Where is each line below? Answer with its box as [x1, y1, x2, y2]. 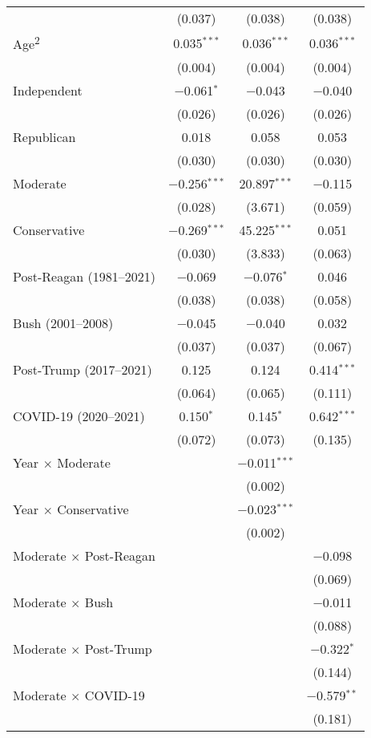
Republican [13, 128, 76, 147]
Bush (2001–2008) [13, 314, 114, 333]
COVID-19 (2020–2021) [13, 407, 145, 426]
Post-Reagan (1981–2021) [13, 267, 155, 286]
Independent [13, 81, 83, 100]
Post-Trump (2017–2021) [13, 360, 152, 379]
